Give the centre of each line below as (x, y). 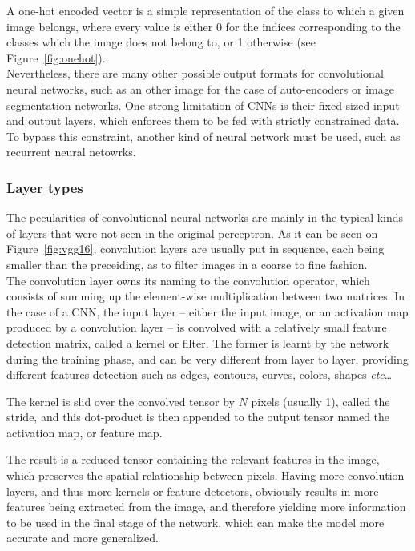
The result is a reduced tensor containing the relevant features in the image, (193, 459)
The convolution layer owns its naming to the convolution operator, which (188, 280)
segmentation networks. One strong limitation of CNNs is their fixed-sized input (203, 105)
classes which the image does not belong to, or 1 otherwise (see (161, 42)
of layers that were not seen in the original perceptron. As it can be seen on (192, 233)
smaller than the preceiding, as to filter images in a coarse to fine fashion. (187, 264)
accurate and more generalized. (83, 538)
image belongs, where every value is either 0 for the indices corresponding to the (203, 26)
